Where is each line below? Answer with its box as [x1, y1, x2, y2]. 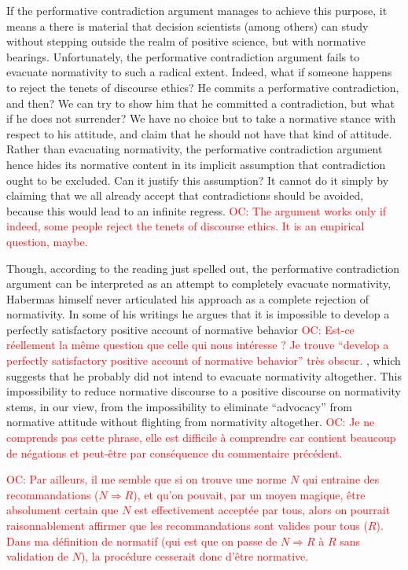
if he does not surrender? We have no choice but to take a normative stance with [6, 110, 396, 127]
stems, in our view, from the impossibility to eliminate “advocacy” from [6, 398, 352, 414]
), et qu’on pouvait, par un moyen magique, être [133, 486, 366, 502]
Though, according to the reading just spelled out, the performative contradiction [6, 259, 400, 276]
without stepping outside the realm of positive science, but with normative [6, 33, 366, 50]
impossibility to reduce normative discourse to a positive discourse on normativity [6, 383, 402, 399]
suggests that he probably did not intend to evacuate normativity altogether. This [6, 367, 402, 384]
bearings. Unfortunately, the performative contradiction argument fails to [6, 48, 360, 64]
